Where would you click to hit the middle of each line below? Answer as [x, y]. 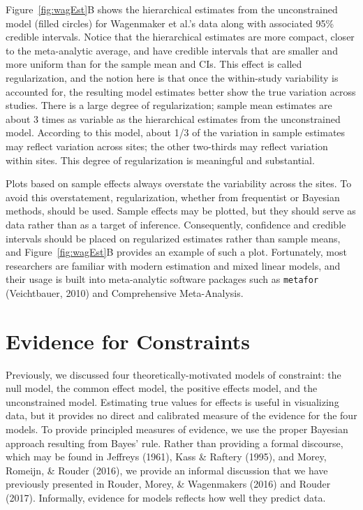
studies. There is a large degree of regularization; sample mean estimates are [169, 105]
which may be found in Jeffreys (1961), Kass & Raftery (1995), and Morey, [166, 457]
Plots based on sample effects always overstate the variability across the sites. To [179, 183]
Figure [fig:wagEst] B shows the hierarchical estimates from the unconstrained [172, 9]
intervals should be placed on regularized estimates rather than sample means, [173, 238]
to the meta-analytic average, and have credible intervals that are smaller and [172, 50]
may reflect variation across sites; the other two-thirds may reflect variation [167, 146]
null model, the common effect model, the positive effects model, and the [162, 388]
